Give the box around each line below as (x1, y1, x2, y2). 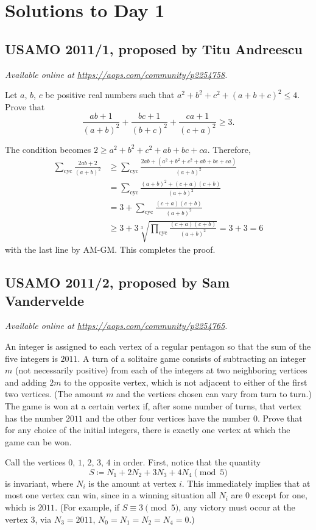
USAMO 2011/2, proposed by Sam (5, 273, 230, 292)
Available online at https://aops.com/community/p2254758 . (5, 68, 228, 80)
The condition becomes (5, 143, 91, 155)
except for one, (252, 489, 307, 501)
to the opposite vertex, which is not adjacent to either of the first (64, 375, 307, 388)
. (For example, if (55, 501, 120, 514)
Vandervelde (5, 291, 85, 309)
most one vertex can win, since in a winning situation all (5, 489, 216, 501)
